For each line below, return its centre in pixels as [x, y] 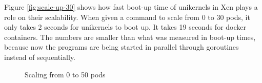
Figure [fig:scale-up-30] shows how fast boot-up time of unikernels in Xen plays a [131, 7]
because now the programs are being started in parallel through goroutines [122, 47]
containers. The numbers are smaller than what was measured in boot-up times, [130, 37]
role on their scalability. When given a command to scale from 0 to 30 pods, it [127, 17]
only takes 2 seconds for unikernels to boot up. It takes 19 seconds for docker [125, 27]
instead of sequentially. [40, 57]
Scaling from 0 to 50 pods [65, 74]
